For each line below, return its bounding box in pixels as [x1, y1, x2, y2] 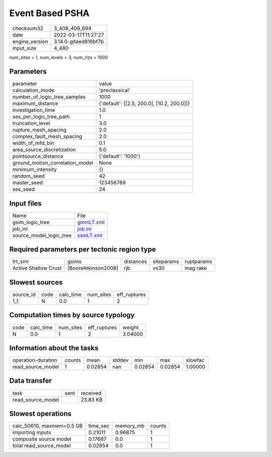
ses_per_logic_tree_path [12, 113, 70, 120]
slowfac [185, 357, 205, 364]
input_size [12, 44, 37, 51]
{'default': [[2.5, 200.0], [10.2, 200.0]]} [99, 100, 190, 107]
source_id [12, 291, 36, 298]
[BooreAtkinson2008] [67, 264, 118, 271]
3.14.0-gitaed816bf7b [53, 38, 104, 45]
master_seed [12, 179, 43, 186]
